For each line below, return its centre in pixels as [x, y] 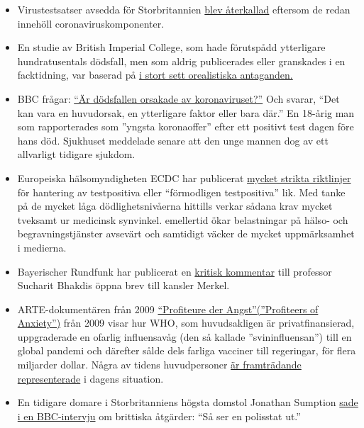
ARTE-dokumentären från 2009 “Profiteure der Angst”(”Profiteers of [168, 309]
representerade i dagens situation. [90, 378]
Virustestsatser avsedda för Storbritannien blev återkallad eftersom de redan [184, 9]
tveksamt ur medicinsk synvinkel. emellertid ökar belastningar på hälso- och [183, 219]
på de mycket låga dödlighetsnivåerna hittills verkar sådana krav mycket [175, 206]
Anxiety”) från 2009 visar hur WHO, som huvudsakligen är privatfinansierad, [186, 323]
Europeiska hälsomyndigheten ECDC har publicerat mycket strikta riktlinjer [184, 178]
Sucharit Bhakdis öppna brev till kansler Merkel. [123, 285]
